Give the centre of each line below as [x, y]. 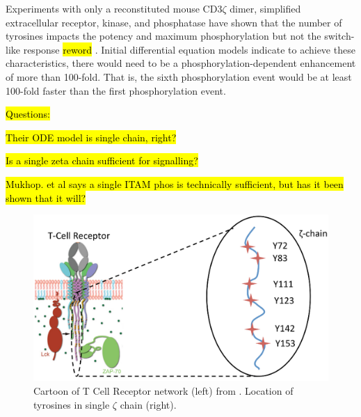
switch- [339, 36]
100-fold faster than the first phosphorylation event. [116, 90]
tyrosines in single [72, 404]
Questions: [28, 114]
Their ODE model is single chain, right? [91, 137]
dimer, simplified [265, 8]
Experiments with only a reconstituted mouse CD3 [114, 8]
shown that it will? [46, 197]
